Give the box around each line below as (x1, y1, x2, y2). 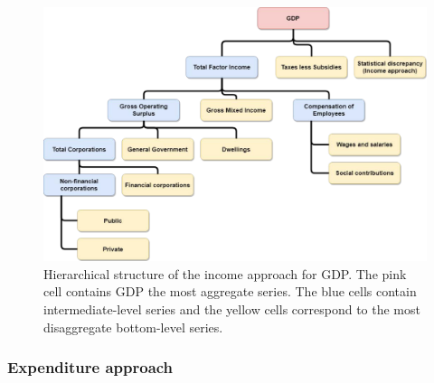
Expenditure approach (7, 356, 174, 378)
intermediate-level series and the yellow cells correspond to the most (43, 299, 420, 318)
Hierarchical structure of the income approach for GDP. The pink (43, 264, 407, 283)
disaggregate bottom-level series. (43, 317, 223, 336)
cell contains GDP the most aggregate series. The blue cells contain (43, 282, 417, 301)
